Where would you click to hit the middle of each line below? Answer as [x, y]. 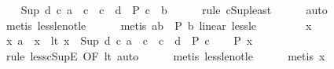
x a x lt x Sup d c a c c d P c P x [129, 40]
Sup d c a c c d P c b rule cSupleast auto [174, 9]
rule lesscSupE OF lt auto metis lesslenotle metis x [165, 55]
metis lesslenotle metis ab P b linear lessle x [159, 25]
